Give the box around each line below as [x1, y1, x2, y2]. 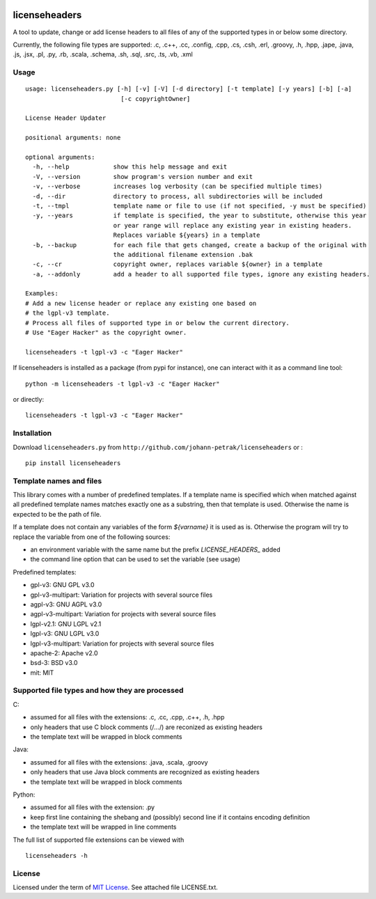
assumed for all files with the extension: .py [30, 803, 155, 811]
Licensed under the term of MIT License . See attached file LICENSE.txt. [13, 883, 219, 891]
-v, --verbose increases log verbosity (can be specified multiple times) [32, 182, 323, 191]
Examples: [25, 290, 58, 297]
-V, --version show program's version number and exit [32, 173, 253, 180]
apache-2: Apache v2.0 [30, 648, 98, 657]
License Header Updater [25, 114, 107, 122]
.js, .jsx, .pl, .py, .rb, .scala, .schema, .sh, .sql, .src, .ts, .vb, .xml [13, 50, 193, 58]
